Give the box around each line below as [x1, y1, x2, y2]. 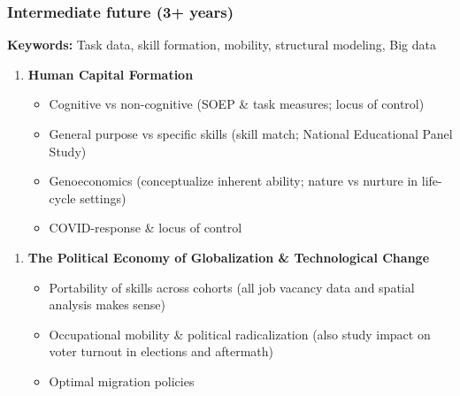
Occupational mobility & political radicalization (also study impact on [49, 324, 431, 343]
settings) [80, 188, 126, 207]
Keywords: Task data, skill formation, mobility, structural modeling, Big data [7, 35, 437, 54]
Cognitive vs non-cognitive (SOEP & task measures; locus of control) [49, 95, 425, 113]
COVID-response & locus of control [49, 218, 242, 237]
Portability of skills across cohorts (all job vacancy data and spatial [49, 278, 415, 296]
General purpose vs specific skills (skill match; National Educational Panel [49, 125, 453, 142]
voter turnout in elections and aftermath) [49, 342, 273, 361]
